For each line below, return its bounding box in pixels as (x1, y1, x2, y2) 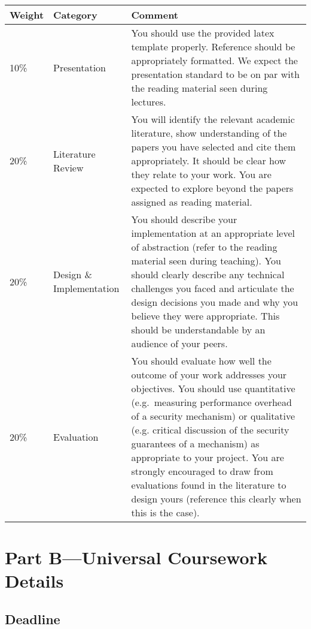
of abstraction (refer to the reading (131, 240, 278, 254)
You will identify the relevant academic (131, 112, 295, 126)
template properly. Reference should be (131, 40, 295, 53)
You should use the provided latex (131, 26, 275, 40)
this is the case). (131, 505, 200, 519)
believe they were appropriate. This (131, 309, 280, 323)
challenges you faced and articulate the (131, 281, 294, 295)
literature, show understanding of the (131, 126, 287, 140)
